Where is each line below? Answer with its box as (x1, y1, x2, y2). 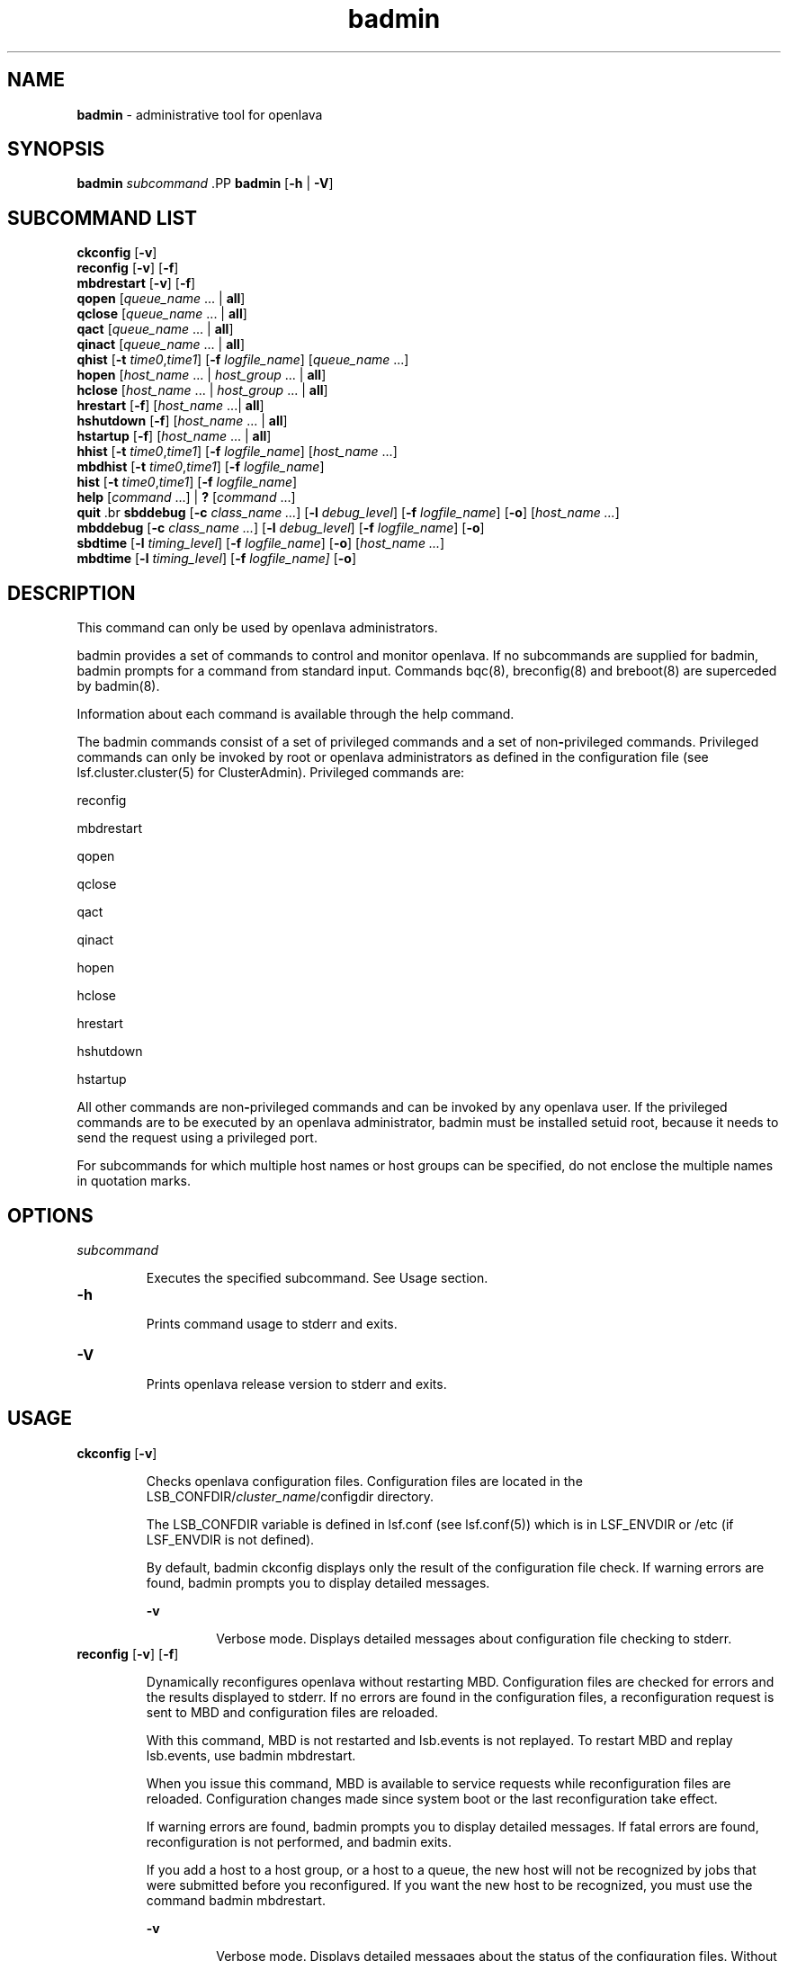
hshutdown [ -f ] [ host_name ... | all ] (76, 413, 288, 429)
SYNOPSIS (7, 138, 105, 161)
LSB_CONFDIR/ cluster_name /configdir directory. (146, 1488, 434, 1504)
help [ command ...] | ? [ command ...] (76, 489, 296, 506)
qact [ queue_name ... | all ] (76, 321, 234, 337)
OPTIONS (7, 1204, 94, 1227)
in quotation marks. (76, 1173, 192, 1189)
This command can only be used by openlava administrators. (76, 620, 438, 636)
